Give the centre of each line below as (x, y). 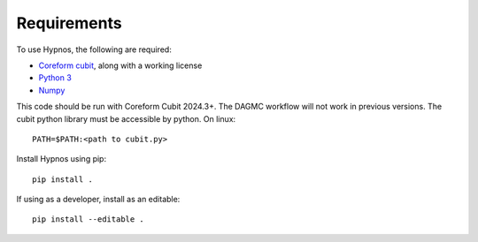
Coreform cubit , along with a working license (120, 65)
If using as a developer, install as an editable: (98, 200)
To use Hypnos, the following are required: (94, 49)
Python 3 (55, 78)
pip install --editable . (89, 219)
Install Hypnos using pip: (61, 159)
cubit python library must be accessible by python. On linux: (126, 118)
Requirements (69, 23)
